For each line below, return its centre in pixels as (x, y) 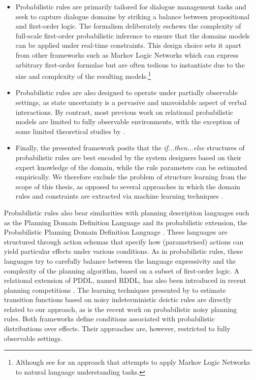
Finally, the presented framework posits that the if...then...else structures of (130, 148)
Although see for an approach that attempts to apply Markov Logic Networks (133, 362)
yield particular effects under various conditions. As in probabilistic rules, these (124, 251)
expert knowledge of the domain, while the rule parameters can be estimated (131, 167)
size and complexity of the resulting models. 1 (83, 75)
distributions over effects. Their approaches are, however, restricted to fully (117, 328)
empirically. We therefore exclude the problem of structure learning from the (131, 177)
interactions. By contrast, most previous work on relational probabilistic (124, 112)
